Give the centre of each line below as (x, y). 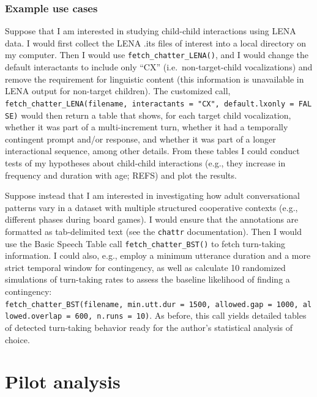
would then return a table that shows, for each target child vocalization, (156, 115)
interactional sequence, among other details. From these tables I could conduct (152, 151)
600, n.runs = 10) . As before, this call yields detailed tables (191, 315)
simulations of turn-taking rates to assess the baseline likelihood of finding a (147, 279)
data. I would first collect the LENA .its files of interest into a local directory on (156, 43)
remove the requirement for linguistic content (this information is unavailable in (155, 79)
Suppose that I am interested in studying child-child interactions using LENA (151, 31)
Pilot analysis (63, 381)
